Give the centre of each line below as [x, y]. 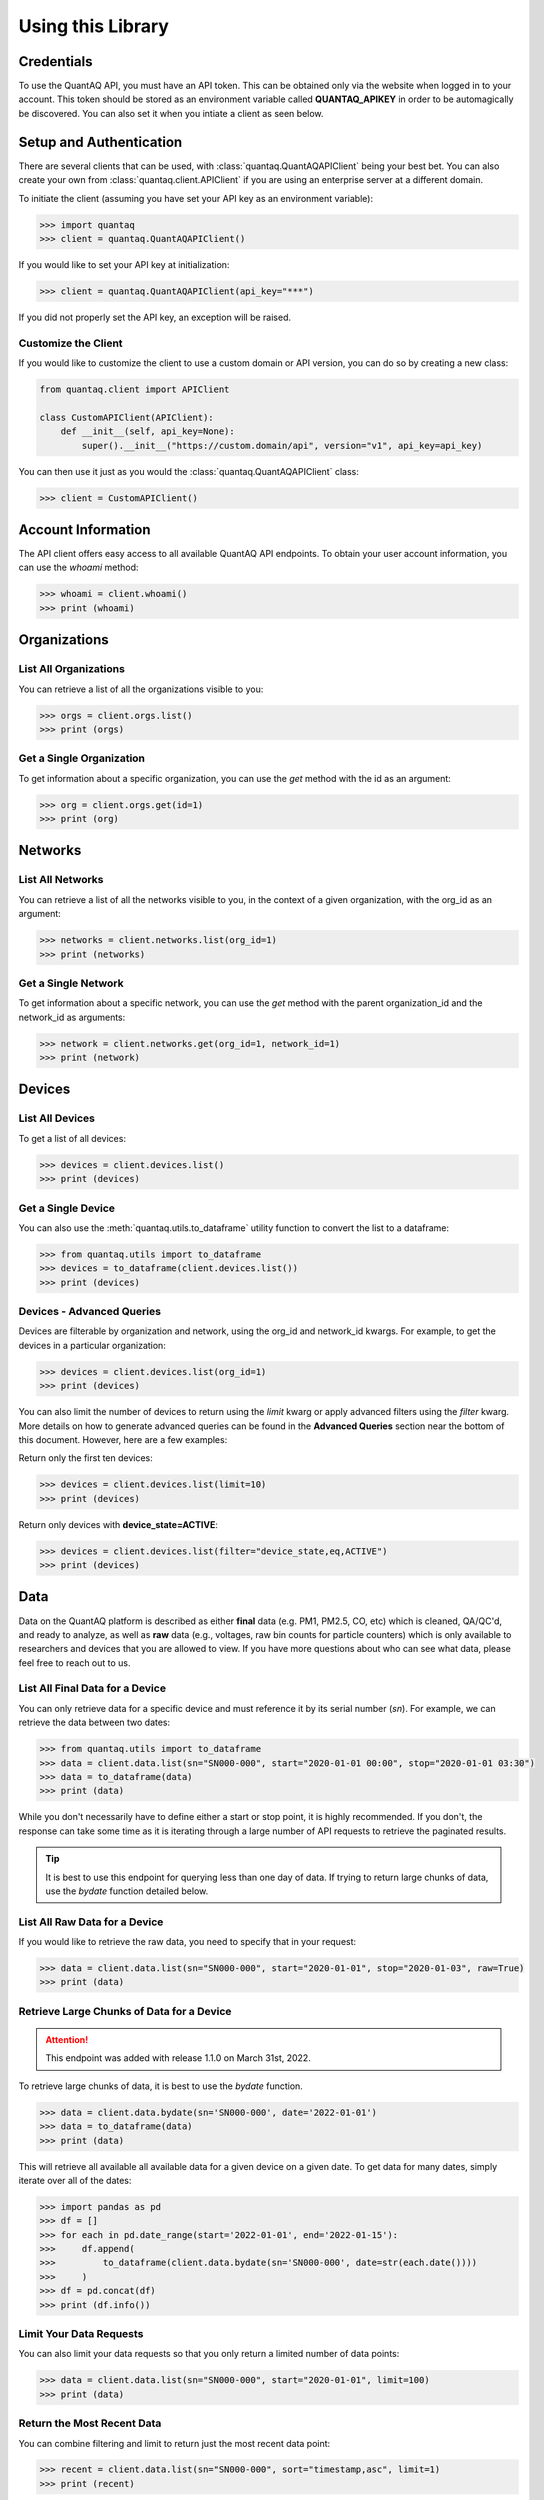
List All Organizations [71, 669]
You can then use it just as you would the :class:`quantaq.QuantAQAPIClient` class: [188, 471]
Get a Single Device [66, 1208]
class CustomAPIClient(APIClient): [126, 417]
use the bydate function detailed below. [127, 1891]
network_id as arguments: [72, 1017]
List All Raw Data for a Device [91, 1922]
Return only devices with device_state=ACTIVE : [118, 1524]
